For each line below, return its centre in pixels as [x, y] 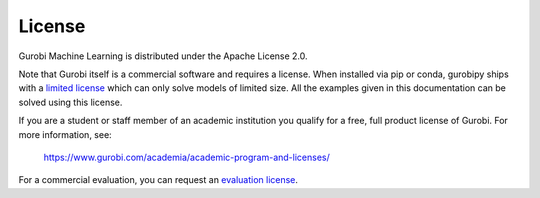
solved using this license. [70, 102]
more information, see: [65, 134]
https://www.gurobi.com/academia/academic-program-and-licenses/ [186, 157]
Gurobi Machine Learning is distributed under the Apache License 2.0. [163, 56]
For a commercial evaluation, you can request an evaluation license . [158, 180]
